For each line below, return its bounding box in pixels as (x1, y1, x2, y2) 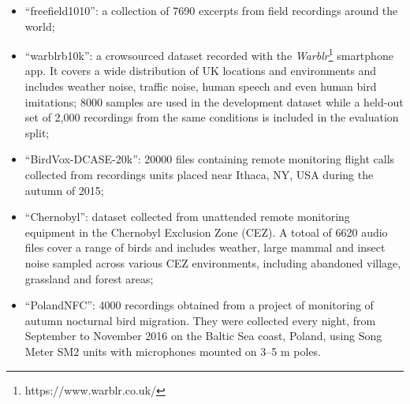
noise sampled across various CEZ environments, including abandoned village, (24, 254, 401, 271)
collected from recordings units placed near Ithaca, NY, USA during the (24, 166, 374, 182)
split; (24, 124, 50, 140)
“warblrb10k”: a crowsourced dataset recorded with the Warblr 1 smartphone (24, 45, 393, 63)
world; (24, 17, 55, 34)
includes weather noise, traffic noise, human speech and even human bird (24, 78, 377, 95)
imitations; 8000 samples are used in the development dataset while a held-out (24, 93, 404, 110)
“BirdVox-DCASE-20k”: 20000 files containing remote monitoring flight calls (24, 151, 395, 167)
